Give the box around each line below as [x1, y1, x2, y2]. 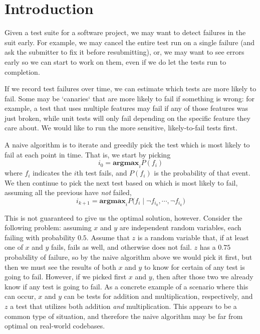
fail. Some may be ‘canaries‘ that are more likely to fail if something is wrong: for [5, 93, 254, 103]
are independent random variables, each [119, 222, 241, 233]
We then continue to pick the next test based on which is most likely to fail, [5, 177, 238, 188]
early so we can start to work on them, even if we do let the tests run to [5, 56, 226, 67]
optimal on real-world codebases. [5, 320, 105, 331]
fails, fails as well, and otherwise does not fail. [51, 242, 192, 252]
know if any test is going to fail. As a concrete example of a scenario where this [5, 281, 248, 291]
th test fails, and [76, 168, 127, 178]
